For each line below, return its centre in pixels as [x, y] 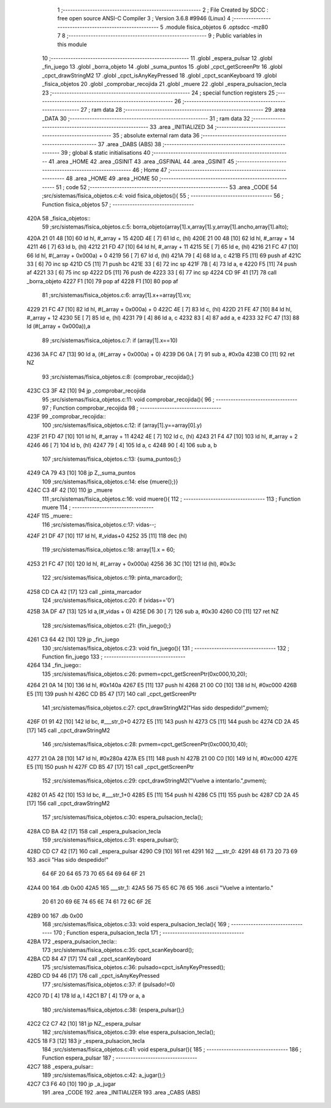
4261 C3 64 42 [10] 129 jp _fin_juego [73, 639]
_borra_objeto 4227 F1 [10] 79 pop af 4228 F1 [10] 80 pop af [102, 281]
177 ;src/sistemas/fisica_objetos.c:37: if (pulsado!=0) [108, 984]
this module [72, 44]
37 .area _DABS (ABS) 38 [130, 144]
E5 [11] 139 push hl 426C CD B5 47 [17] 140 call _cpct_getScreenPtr [112, 693]
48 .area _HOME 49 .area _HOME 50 [112, 179]
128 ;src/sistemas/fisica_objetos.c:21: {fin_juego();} [107, 625]
